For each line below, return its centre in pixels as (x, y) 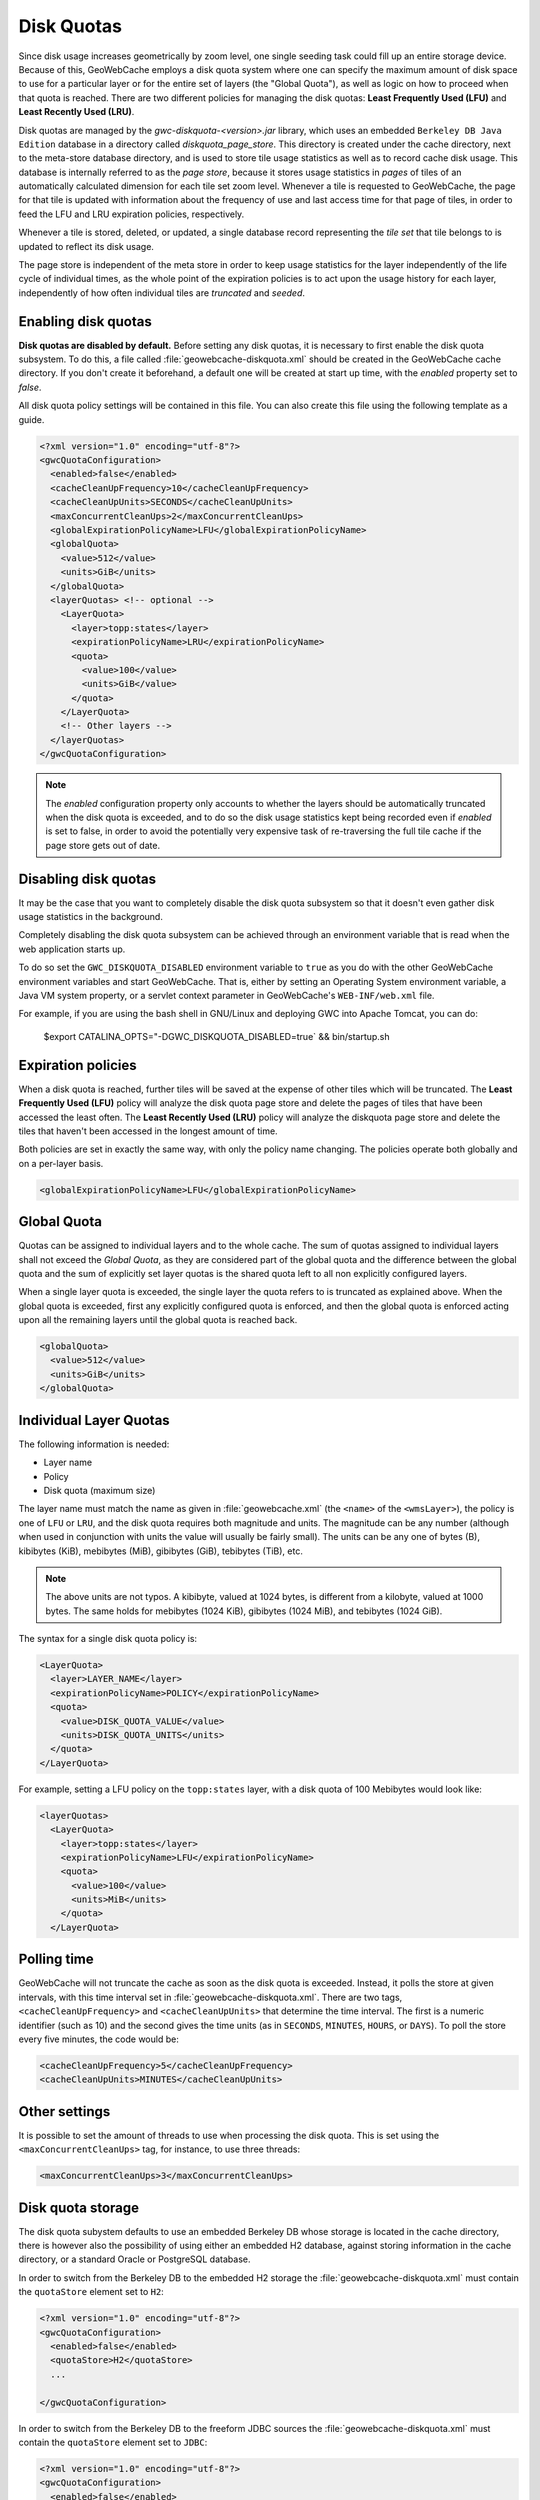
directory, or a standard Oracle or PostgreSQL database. (134, 2259)
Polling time (56, 1959)
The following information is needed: (94, 1444)
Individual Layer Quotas (94, 1420)
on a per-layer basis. (61, 1163)
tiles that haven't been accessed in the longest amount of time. (148, 1131)
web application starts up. (72, 949)
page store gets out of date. (102, 845)
